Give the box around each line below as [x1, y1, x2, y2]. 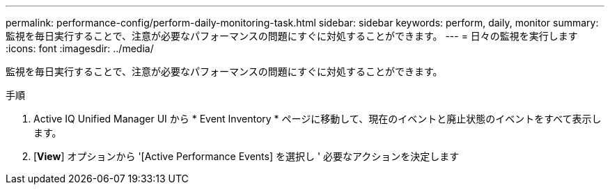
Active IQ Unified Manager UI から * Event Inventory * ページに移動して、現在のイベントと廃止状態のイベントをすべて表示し [33, 113, 602, 125]
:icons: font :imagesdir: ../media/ [6, 42, 154, 54]
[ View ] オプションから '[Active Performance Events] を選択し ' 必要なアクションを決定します [33, 150, 460, 162]
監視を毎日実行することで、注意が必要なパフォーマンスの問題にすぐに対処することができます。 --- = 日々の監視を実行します [6, 30, 578, 42]
